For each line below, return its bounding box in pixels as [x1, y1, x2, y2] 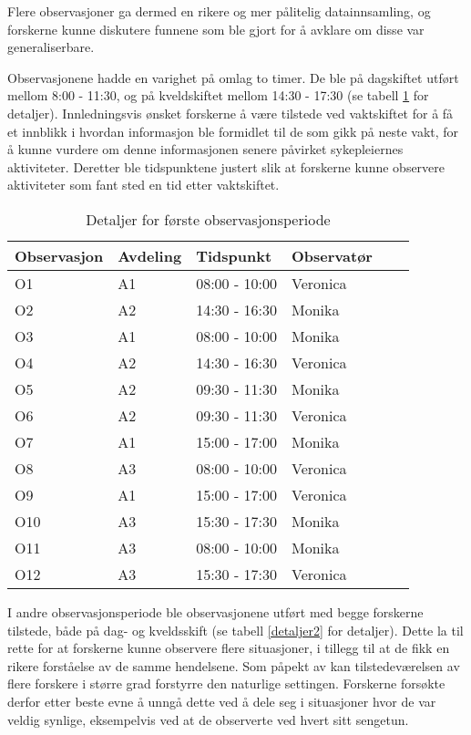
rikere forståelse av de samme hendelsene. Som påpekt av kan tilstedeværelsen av [7, 656, 460, 675]
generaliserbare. [7, 37, 95, 57]
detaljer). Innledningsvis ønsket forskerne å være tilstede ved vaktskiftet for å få [7, 103, 454, 122]
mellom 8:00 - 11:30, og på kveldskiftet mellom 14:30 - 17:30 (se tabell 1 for [7, 86, 429, 105]
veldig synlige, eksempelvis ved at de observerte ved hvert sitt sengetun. [7, 709, 409, 729]
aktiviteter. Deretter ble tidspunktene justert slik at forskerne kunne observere [7, 157, 445, 176]
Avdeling [118, 244, 182, 266]
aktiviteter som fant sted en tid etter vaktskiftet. [7, 175, 280, 194]
